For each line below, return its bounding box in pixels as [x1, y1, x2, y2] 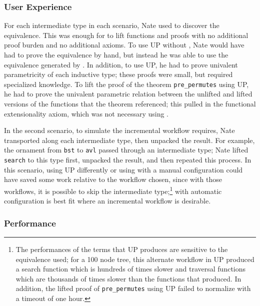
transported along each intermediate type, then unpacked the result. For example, [4, 134, 255, 145]
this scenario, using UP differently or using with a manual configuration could [4, 164, 243, 174]
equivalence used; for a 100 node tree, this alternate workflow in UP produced [15, 253, 254, 264]
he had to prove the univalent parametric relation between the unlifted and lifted [4, 88, 252, 99]
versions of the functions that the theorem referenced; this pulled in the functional [4, 98, 256, 109]
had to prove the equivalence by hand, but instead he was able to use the [4, 49, 228, 59]
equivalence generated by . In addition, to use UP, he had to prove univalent [4, 59, 238, 69]
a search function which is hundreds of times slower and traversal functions [15, 263, 246, 274]
